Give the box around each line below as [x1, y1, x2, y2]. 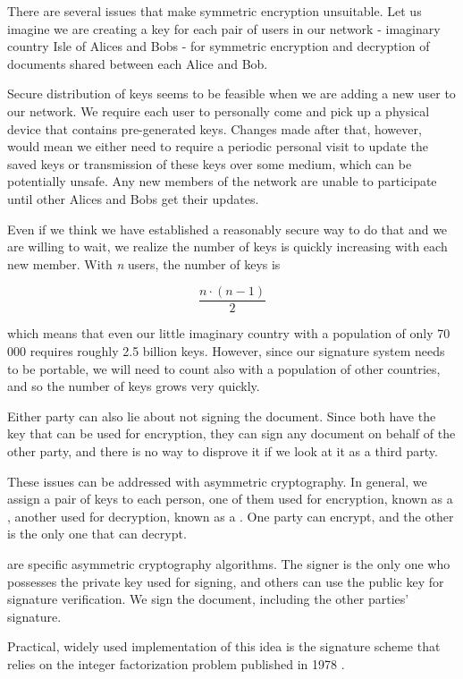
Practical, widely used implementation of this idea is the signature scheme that [7, 637, 441, 656]
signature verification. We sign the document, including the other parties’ [7, 590, 409, 608]
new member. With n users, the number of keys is [7, 254, 281, 273]
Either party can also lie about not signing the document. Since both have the [7, 406, 436, 425]
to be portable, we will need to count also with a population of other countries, [7, 359, 441, 378]
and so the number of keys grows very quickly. [7, 377, 260, 395]
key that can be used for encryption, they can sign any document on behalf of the [7, 424, 456, 443]
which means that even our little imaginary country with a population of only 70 [7, 324, 450, 343]
